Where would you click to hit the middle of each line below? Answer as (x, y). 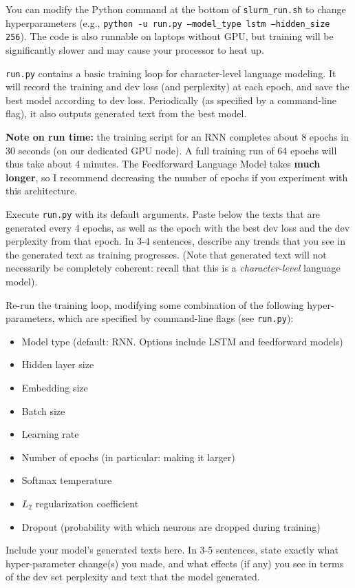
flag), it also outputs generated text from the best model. (126, 113)
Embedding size (55, 388)
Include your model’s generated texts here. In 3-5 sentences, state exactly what (172, 550)
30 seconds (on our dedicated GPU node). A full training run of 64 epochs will (171, 150)
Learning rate (50, 434)
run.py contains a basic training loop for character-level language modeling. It (171, 73)
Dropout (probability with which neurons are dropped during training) (171, 526)
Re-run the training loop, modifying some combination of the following (155, 304)
